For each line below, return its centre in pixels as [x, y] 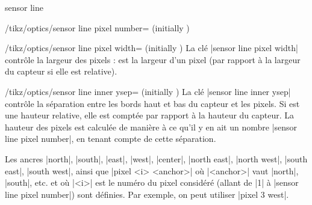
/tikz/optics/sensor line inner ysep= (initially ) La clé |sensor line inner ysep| [148, 91]
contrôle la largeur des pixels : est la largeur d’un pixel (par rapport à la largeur [153, 59]
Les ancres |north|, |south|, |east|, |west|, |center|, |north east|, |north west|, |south [156, 158]
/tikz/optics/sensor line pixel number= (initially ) [97, 27]
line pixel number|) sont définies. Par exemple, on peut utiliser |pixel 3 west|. [147, 194]
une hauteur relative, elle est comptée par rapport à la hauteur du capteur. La [150, 115]
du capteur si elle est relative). [61, 71]
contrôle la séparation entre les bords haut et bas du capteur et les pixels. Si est [152, 103]
